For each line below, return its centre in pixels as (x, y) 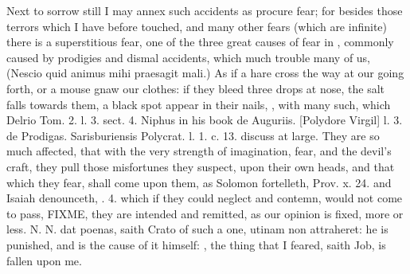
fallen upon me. (44, 260)
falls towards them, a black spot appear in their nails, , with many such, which (199, 104)
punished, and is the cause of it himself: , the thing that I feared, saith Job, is (196, 244)
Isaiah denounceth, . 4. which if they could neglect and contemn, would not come (205, 198)
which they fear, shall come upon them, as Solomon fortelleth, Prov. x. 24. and (199, 182)
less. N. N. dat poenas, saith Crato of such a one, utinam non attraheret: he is (197, 229)
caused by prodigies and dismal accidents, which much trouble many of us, (189, 57)
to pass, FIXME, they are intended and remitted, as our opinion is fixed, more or (205, 213)
